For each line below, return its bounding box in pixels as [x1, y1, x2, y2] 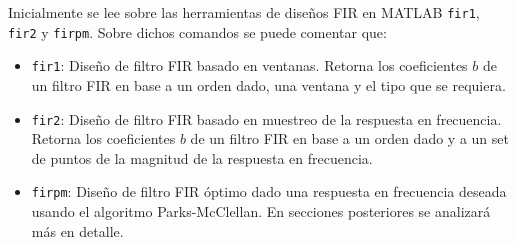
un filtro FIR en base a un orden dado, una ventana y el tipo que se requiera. [31, 74, 506, 95]
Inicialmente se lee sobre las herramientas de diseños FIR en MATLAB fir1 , [8, 2, 480, 22]
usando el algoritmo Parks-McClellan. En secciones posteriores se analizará [31, 201, 491, 222]
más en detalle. [31, 220, 124, 241]
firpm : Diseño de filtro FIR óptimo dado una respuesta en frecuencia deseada [31, 181, 507, 202]
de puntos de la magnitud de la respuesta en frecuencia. [31, 147, 373, 168]
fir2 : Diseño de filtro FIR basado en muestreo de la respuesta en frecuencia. [31, 108, 502, 129]
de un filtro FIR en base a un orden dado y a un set [190, 128, 509, 149]
